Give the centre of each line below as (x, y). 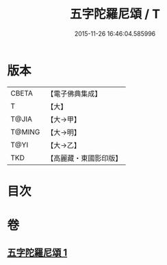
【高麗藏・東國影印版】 (85, 158)
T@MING (25, 131)
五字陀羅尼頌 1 (37, 253)
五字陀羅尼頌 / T (115, 14)
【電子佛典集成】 (74, 94)
